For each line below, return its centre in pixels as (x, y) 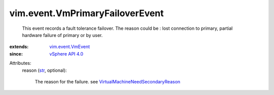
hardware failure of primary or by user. (62, 35)
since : (16, 54)
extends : (19, 47)
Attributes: (20, 63)
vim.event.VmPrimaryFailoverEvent (87, 13)
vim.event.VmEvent (70, 47)
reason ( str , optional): (44, 70)
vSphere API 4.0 (66, 54)
